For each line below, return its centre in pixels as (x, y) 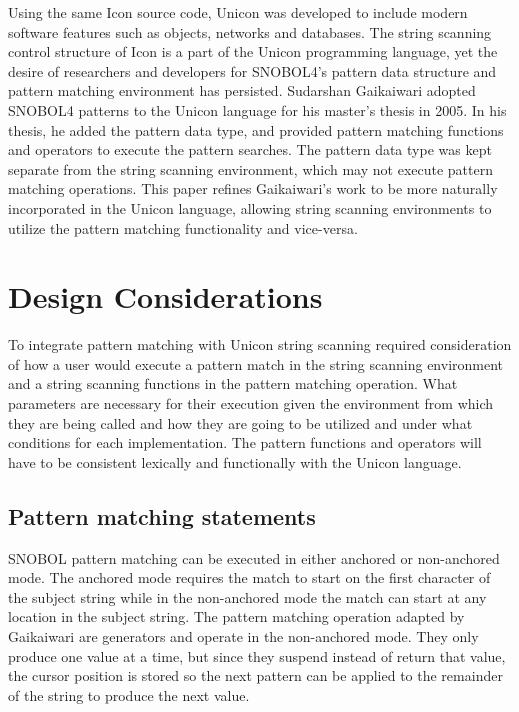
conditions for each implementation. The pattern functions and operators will (245, 442)
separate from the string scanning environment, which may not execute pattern (250, 168)
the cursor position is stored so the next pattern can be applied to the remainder (255, 675)
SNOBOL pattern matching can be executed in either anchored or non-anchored (254, 557)
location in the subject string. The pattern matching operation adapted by (236, 616)
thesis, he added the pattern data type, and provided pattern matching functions (256, 129)
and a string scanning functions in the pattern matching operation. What (233, 383)
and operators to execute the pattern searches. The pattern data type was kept (250, 149)
